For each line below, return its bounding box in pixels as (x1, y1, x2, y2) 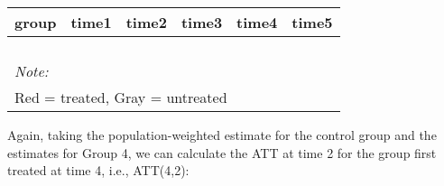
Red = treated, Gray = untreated (14, 87, 227, 107)
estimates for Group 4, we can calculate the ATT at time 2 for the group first (7, 143, 437, 162)
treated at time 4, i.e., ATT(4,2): (7, 161, 190, 180)
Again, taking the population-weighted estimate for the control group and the (7, 126, 437, 144)
